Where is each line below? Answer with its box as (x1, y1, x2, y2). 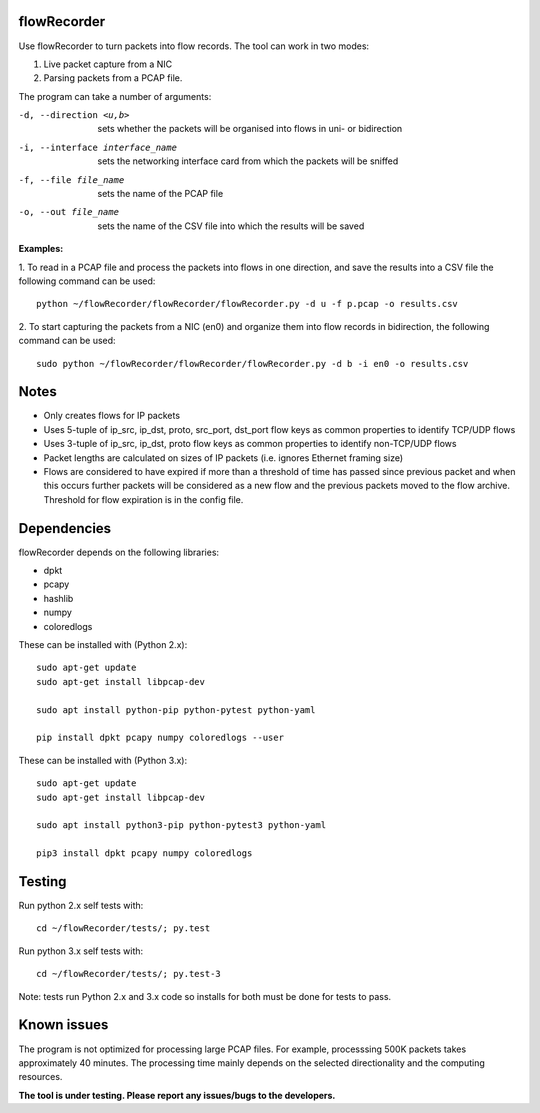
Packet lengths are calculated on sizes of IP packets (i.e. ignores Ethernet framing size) (43, 451, 404, 464)
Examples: (18, 243, 64, 255)
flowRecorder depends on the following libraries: (18, 546, 220, 558)
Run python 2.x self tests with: (18, 900, 144, 912)
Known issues (18, 1016, 109, 1034)
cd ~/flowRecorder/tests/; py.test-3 (36, 968, 222, 980)
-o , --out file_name (18, 206, 120, 218)
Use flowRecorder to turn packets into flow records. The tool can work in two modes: (18, 40, 370, 52)
